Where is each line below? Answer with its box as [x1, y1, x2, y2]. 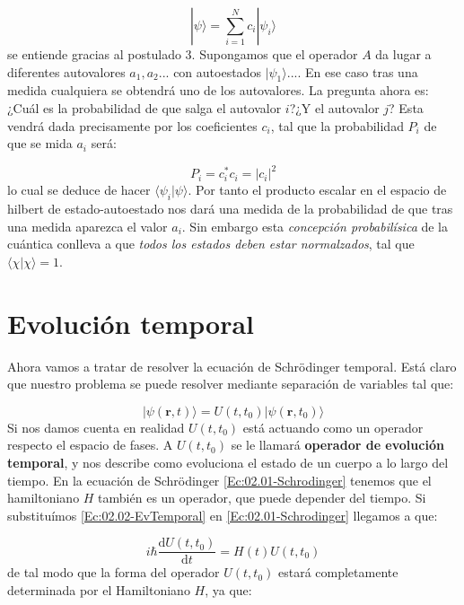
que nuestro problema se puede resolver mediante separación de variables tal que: [7, 374, 454, 393]
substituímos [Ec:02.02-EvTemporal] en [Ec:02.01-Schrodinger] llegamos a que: [7, 505, 438, 524]
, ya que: [205, 580, 252, 599]
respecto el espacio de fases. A [7, 435, 173, 454]
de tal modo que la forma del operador [7, 563, 220, 582]
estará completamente [277, 563, 398, 582]
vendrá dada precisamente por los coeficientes [7, 116, 258, 135]
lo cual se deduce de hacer [7, 180, 151, 199]
